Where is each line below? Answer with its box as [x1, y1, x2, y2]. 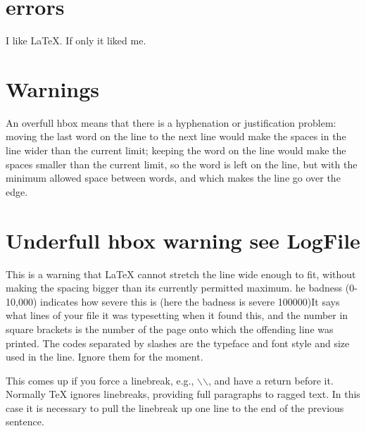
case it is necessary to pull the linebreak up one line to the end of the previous [6, 400, 344, 415]
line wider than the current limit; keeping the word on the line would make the [6, 143, 346, 158]
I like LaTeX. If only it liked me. [6, 33, 146, 48]
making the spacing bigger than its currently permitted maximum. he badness [6, 280, 343, 295]
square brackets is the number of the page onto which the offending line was [6, 321, 334, 336]
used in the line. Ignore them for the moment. [6, 349, 203, 364]
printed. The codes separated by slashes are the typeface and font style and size [6, 335, 350, 350]
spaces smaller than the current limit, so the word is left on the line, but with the [6, 156, 358, 171]
